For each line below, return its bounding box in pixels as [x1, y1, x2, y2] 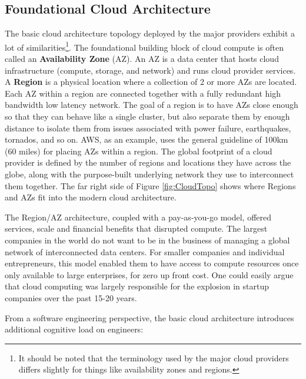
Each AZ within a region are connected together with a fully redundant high [5, 87, 281, 99]
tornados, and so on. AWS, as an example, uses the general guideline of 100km [5, 133, 288, 146]
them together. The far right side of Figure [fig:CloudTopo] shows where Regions [5, 179, 296, 192]
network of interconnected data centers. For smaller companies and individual [5, 245, 285, 258]
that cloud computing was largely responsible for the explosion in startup [5, 280, 269, 292]
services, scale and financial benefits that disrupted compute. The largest [5, 222, 268, 235]
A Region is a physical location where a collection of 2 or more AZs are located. [5, 75, 297, 88]
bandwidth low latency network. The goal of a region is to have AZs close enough [5, 98, 298, 111]
